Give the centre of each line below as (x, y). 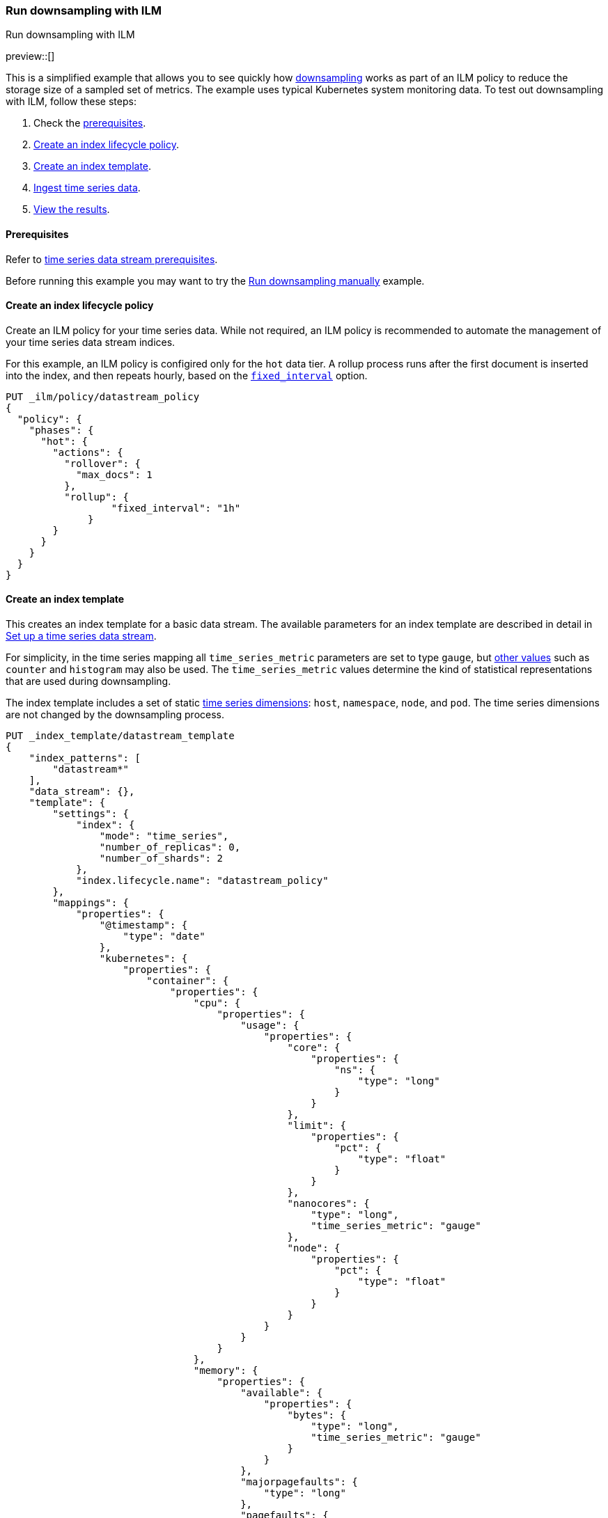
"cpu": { (217, 1003)
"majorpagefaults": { (299, 1482)
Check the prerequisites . (90, 123)
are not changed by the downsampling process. (115, 715)
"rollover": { (102, 463)
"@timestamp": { (143, 925)
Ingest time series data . (87, 188)
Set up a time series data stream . (81, 636)
